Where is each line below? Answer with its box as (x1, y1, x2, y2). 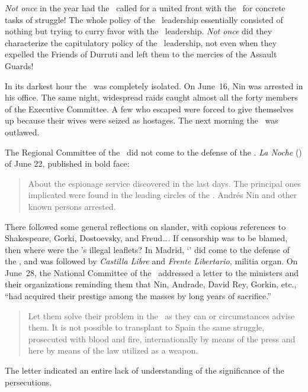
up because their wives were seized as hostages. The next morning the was (5, 114, 278, 127)
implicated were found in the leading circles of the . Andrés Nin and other (28, 189, 297, 201)
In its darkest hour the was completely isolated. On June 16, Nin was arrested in (5, 79, 303, 92)
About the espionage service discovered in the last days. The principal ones (28, 177, 301, 189)
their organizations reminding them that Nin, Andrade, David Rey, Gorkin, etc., (5, 278, 297, 290)
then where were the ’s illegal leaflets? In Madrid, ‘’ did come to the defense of (5, 243, 290, 255)
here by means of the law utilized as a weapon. (28, 344, 198, 357)
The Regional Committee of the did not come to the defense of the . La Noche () (5, 145, 302, 158)
